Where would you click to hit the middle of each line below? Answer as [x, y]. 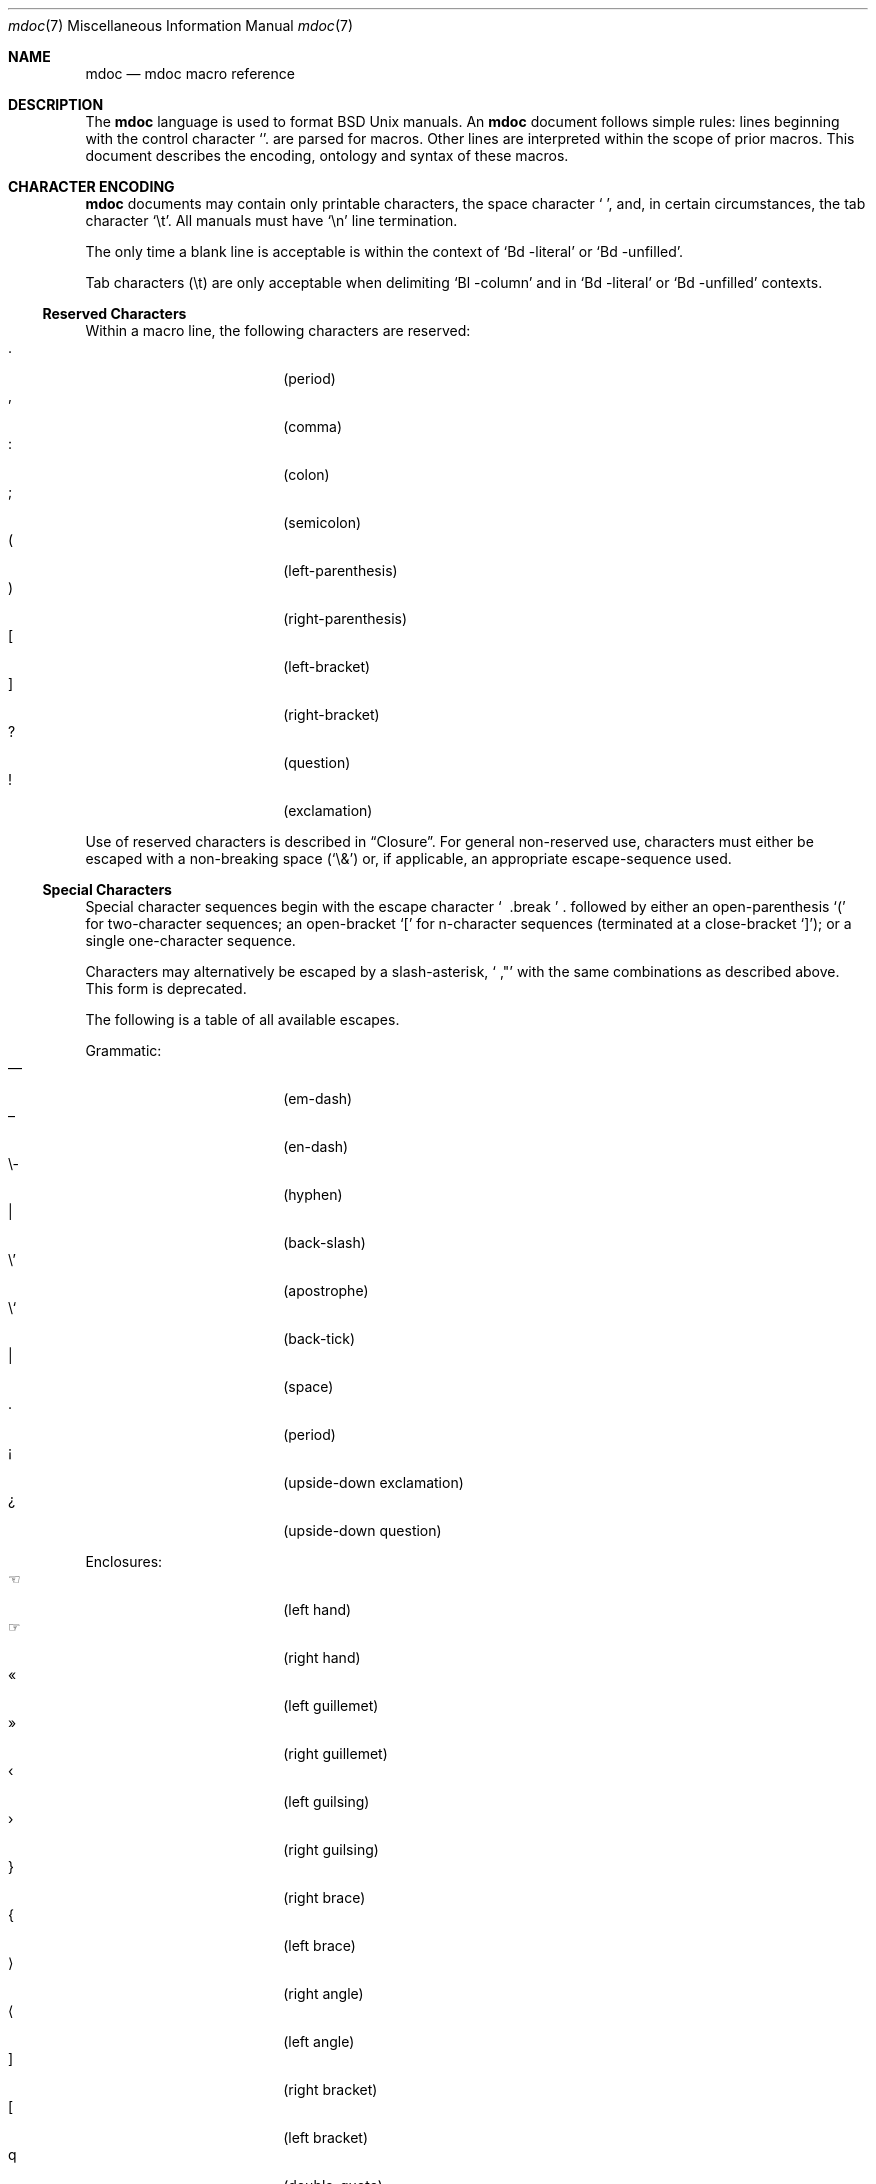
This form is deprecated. [166, 988]
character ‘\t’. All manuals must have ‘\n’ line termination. [271, 220]
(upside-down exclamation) [373, 1482]
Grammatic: [123, 1050]
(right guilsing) [331, 1849]
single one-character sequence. [190, 940]
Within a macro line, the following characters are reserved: [278, 330]
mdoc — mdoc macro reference [190, 73]
